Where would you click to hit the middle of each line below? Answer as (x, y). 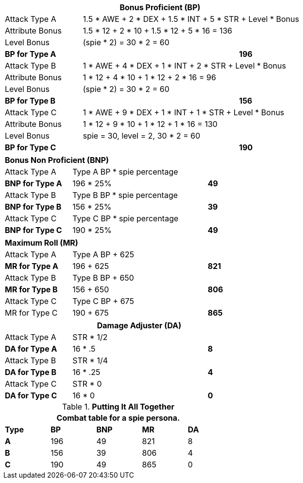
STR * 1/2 (90, 337)
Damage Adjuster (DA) (139, 325)
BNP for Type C (34, 230)
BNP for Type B (33, 207)
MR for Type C (31, 313)
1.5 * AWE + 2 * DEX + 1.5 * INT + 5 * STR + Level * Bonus (191, 19)
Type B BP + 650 (103, 278)
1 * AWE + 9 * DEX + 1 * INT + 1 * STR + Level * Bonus (184, 112)
